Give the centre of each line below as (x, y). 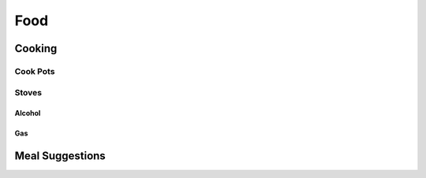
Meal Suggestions (60, 156)
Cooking (36, 48)
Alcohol (28, 113)
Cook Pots (35, 71)
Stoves (28, 92)
